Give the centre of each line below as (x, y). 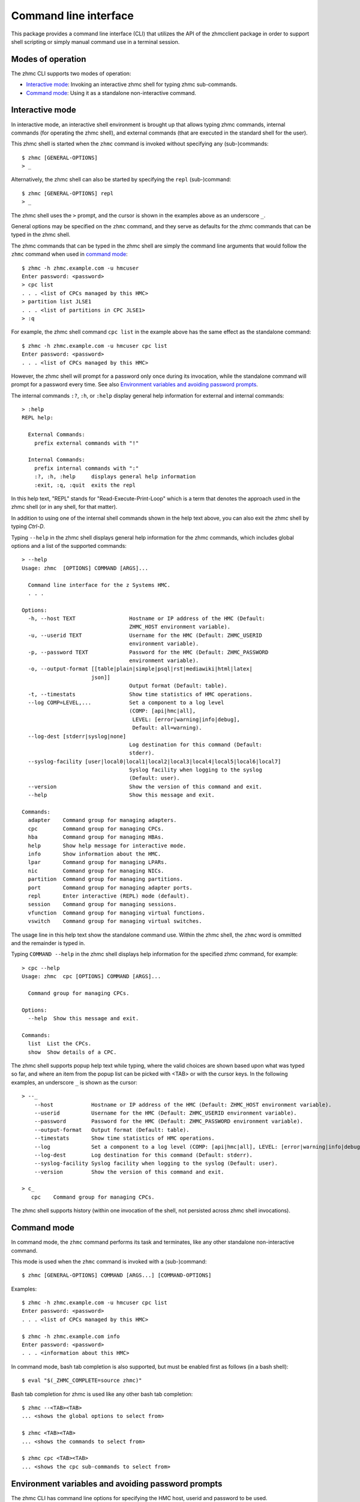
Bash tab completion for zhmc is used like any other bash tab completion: (102, 1394)
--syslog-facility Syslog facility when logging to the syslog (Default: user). (156, 1163)
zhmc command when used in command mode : (70, 254)
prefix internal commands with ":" (86, 468)
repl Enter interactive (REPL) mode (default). (109, 896)
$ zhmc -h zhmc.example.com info (71, 1336)
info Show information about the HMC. (94, 854)
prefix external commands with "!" (86, 443)
